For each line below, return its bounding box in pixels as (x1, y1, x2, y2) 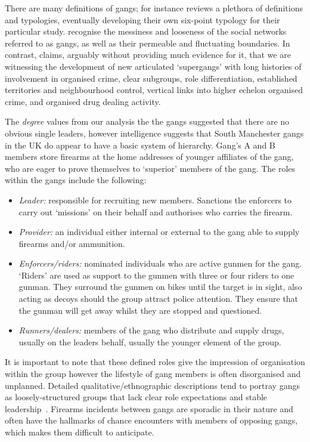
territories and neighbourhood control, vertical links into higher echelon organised (5, 84, 303, 96)
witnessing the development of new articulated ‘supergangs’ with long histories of (5, 60, 302, 72)
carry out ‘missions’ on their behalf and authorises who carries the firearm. (18, 205, 293, 218)
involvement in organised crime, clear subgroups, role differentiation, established (5, 72, 297, 84)
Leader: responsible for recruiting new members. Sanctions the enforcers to (18, 193, 292, 206)
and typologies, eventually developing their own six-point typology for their (5, 13, 280, 26)
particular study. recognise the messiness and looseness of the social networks (5, 25, 287, 38)
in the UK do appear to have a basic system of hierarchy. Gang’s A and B (5, 138, 275, 151)
